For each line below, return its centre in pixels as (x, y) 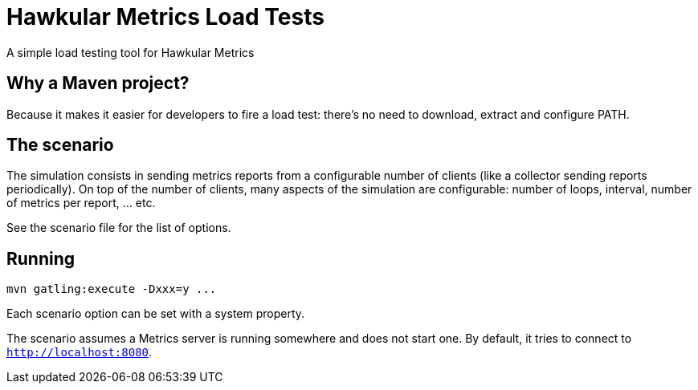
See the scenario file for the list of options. (119, 228)
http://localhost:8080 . (80, 352)
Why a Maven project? (98, 83)
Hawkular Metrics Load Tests (165, 17)
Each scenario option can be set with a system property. (156, 314)
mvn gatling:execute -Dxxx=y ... (112, 289)
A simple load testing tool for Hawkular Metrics (131, 52)
